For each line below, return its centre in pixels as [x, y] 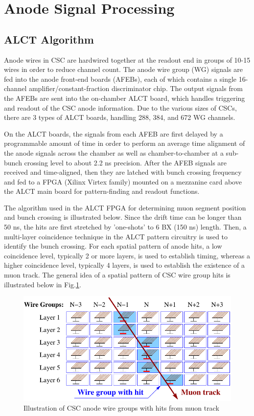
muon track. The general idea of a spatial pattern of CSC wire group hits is [117, 275]
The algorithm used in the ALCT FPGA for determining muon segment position [125, 207]
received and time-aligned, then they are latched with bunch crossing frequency [123, 172]
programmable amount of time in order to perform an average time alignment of [125, 143]
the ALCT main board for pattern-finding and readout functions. [102, 191]
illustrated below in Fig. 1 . [43, 284]
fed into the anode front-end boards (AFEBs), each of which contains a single [120, 79]
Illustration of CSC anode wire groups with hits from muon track [121, 408]
